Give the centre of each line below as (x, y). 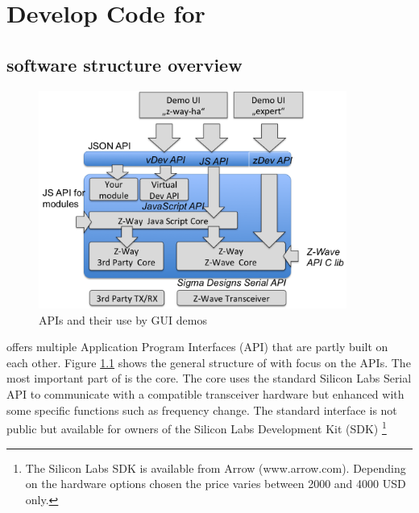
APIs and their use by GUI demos (123, 319)
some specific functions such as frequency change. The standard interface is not (202, 410)
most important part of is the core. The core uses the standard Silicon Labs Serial (209, 378)
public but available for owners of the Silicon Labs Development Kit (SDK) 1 (197, 427)
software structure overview (124, 64)
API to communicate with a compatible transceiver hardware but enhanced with (205, 394)
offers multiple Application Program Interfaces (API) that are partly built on (197, 347)
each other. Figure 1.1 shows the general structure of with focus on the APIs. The (209, 362)
